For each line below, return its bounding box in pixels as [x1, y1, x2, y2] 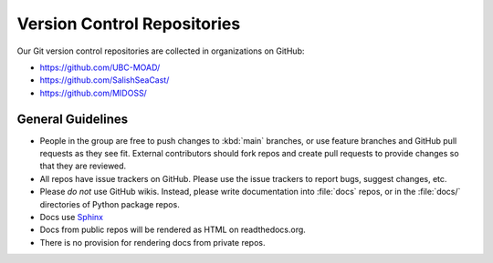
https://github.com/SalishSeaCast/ [39, 75, 170, 86]
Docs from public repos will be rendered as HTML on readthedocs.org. [39, 224, 306, 236]
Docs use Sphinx [39, 211, 104, 222]
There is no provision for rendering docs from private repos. [39, 237, 266, 248]
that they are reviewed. [39, 160, 127, 172]
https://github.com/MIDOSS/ [39, 87, 148, 98]
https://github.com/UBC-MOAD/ [39, 62, 161, 73]
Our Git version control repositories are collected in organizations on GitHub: [16, 46, 305, 56]
